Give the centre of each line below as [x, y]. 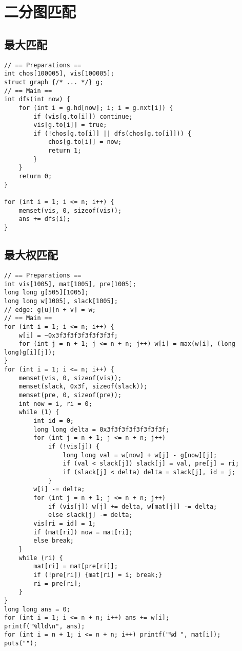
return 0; [35, 176]
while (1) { [39, 412]
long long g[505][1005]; [46, 293]
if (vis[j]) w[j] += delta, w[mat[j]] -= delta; [133, 506]
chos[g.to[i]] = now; [85, 142]
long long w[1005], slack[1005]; [61, 301]
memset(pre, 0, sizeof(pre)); [70, 395]
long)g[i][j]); [30, 352]
